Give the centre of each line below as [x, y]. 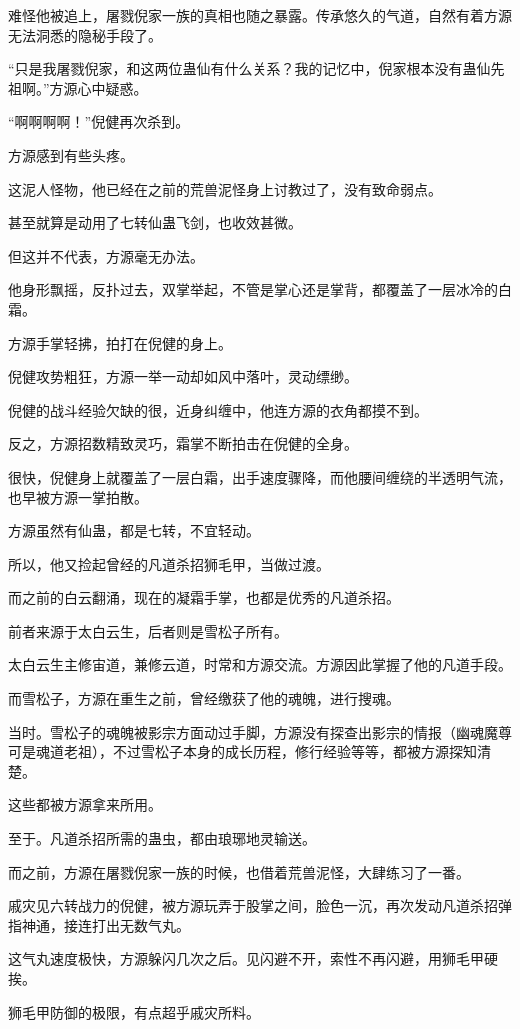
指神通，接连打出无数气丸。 [99, 924]
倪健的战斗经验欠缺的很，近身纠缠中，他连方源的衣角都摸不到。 [218, 409]
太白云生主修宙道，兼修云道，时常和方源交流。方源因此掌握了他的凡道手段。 [260, 664]
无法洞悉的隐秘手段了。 [85, 34]
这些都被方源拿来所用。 [85, 804]
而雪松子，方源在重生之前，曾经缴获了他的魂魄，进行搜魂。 [204, 698]
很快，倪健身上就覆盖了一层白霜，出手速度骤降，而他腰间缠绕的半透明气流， [260, 476]
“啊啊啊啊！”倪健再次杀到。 [99, 121]
